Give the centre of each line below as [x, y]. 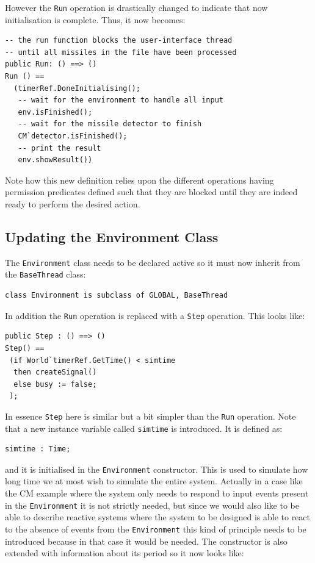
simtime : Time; [38, 449]
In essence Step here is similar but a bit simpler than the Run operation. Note [150, 416]
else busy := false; [55, 384]
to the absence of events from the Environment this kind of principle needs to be [156, 529]
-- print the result [60, 148]
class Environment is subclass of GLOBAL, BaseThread [117, 296]
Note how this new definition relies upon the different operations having [139, 180]
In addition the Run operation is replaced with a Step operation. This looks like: [155, 315]
